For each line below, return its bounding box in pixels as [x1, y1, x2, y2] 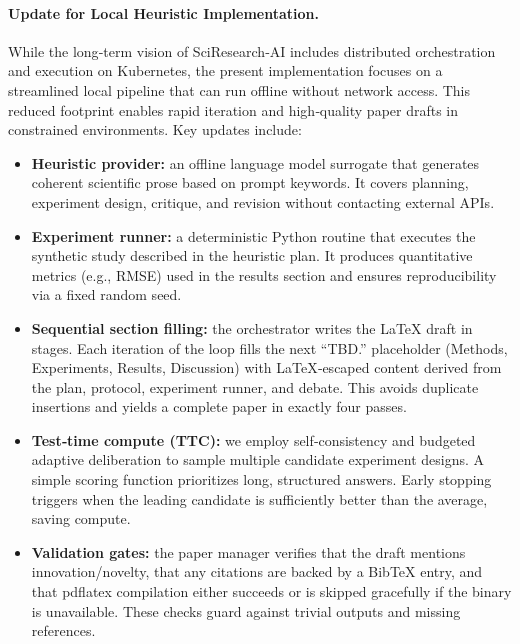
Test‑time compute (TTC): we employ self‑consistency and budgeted [31, 429, 476, 450]
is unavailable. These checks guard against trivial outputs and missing [31, 600, 461, 621]
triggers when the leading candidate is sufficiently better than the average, [31, 488, 488, 509]
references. [31, 620, 96, 641]
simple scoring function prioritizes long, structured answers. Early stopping [31, 469, 492, 490]
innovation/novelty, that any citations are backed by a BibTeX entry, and [31, 561, 483, 582]
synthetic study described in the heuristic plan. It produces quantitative [31, 245, 473, 266]
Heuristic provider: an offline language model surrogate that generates [31, 152, 480, 173]
